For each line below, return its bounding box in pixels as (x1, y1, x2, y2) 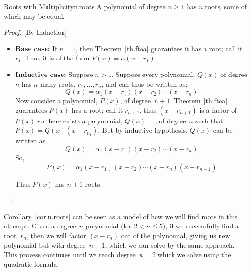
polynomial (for (85, 221, 132, 231)
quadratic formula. (4, 258, 59, 269)
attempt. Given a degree (4, 221, 76, 231)
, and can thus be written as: (101, 78, 188, 89)
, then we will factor (26, 230, 86, 240)
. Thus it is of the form (21, 53, 90, 63)
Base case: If (15, 43, 57, 53)
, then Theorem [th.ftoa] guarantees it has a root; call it (76, 43, 243, 53)
